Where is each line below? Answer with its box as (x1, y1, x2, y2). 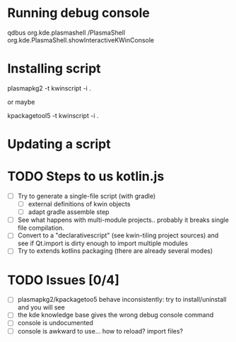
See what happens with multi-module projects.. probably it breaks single (17, 216, 230, 224)
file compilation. (17, 224, 65, 232)
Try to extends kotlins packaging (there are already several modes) (17, 247, 213, 255)
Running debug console (7, 5, 150, 21)
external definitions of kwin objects (28, 200, 131, 208)
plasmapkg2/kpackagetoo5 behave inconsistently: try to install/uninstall (17, 295, 227, 304)
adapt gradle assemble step (28, 208, 110, 216)
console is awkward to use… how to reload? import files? (17, 326, 184, 335)
